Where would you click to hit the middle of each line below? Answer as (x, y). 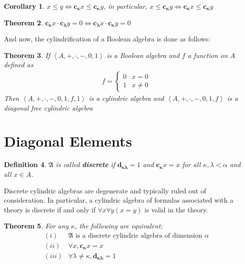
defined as (19, 65)
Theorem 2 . (24, 22)
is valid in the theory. (176, 209)
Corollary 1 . (24, 6)
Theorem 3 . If (27, 55)
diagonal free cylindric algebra (48, 107)
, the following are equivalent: (119, 226)
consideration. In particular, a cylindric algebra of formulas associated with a (119, 200)
